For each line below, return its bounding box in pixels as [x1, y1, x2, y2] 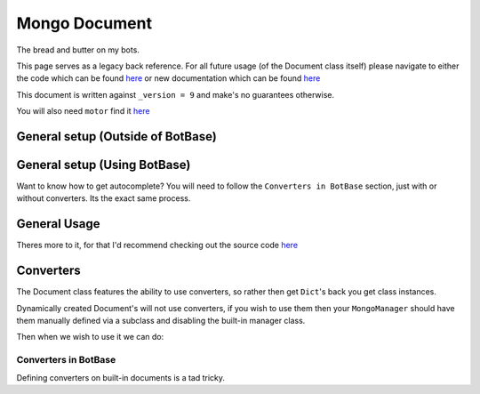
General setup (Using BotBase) [16, 157, 191, 173]
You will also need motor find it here [16, 106, 150, 117]
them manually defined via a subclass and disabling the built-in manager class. [16, 316, 306, 326]
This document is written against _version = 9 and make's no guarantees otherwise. [16, 89, 335, 100]
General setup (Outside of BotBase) [16, 129, 217, 144]
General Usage [16, 216, 101, 231]
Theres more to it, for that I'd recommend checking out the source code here [16, 240, 298, 251]
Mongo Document [16, 13, 153, 33]
